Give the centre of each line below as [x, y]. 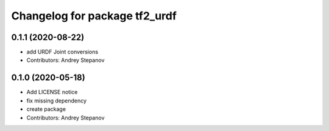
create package [46, 109]
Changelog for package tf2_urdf [94, 16]
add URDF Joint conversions [62, 52]
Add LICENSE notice [52, 92]
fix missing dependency [57, 101]
